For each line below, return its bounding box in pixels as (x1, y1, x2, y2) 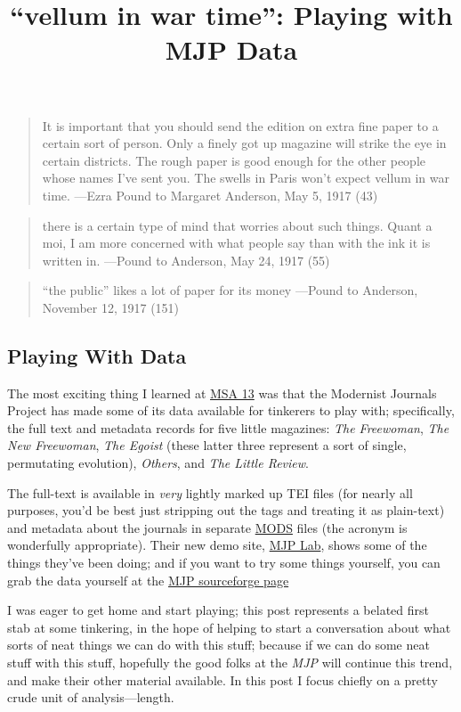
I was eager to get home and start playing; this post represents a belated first (7, 601, 429, 619)
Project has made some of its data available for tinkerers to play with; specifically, (7, 401, 455, 420)
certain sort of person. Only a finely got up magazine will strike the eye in (42, 134, 447, 152)
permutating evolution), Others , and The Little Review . (7, 454, 309, 472)
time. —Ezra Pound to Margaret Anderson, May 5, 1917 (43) (42, 185, 378, 204)
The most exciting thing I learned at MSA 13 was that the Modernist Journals (7, 383, 437, 402)
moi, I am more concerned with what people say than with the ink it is (42, 233, 431, 252)
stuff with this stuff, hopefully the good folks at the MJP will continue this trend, (7, 653, 453, 672)
